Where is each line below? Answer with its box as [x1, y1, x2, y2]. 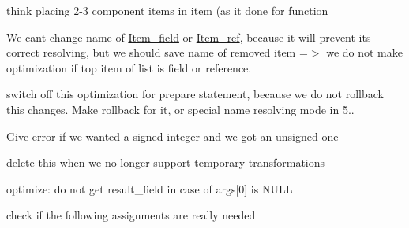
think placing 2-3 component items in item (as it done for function [6, 2, 328, 18]
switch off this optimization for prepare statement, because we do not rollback [6, 86, 384, 102]
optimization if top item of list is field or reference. [6, 59, 252, 75]
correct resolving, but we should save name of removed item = [6, 44, 308, 61]
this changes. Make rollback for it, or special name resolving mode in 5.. [6, 101, 355, 117]
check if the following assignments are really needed [6, 207, 256, 223]
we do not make [326, 44, 403, 61]
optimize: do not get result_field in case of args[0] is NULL [6, 180, 293, 197]
